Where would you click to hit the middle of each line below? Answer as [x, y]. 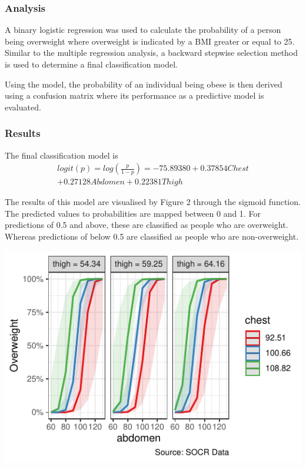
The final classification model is [61, 155]
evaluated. [23, 107]
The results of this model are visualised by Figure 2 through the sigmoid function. [153, 202]
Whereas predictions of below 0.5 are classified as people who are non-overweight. [152, 236]
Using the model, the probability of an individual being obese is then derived [144, 84]
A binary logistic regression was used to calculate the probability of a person [143, 30]
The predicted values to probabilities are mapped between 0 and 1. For [133, 213]
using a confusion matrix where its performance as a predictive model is [134, 95]
